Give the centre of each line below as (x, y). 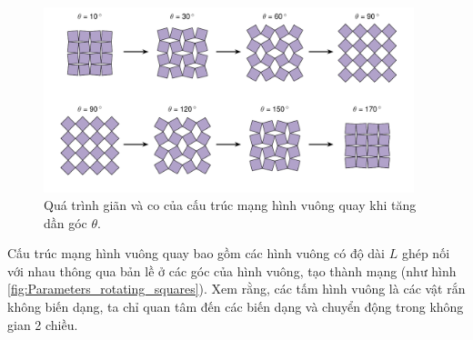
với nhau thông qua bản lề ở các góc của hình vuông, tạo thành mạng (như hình (232, 270)
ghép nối (426, 253)
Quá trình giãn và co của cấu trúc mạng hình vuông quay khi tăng (230, 205)
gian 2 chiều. (43, 324)
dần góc (65, 222)
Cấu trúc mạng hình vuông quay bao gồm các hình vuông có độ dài (196, 253)
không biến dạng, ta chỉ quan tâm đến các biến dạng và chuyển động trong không (236, 307)
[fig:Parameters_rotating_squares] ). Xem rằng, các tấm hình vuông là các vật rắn (236, 289)
